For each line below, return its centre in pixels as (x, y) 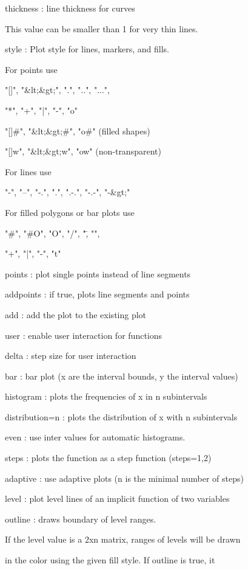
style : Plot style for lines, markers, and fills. (87, 49)
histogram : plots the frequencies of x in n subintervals (106, 396)
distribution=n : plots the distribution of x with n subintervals (121, 416)
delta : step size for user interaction (71, 356)
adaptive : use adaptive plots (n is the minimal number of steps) (124, 478)
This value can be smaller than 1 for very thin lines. (102, 28)
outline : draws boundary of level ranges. (81, 519)
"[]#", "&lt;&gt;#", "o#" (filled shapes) (78, 130)
